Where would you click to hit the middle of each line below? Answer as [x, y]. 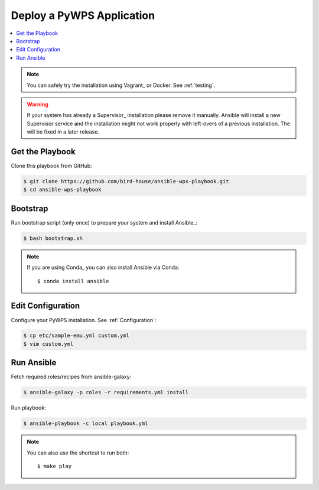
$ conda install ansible [73, 281]
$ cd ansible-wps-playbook [62, 190]
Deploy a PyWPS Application [83, 15]
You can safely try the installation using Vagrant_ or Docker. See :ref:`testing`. [121, 85]
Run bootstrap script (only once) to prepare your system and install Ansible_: [104, 222]
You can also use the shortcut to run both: [78, 453]
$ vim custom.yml [48, 344]
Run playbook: [29, 408]
